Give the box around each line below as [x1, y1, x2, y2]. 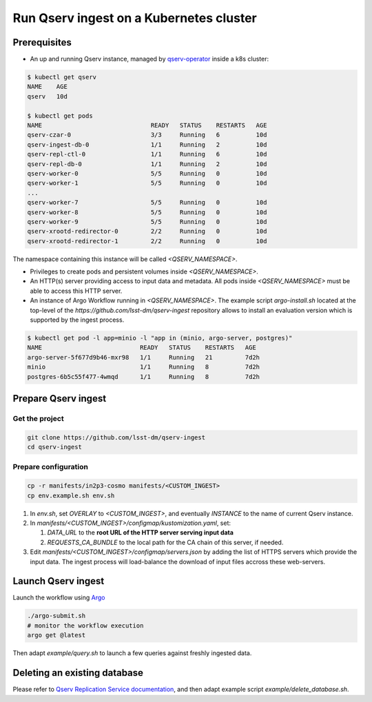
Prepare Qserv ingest [12, 393, 107, 404]
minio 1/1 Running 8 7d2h [27, 363, 260, 371]
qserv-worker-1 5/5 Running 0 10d [27, 179, 267, 187]
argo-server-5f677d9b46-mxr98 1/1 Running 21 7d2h [27, 353, 260, 361]
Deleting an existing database [12, 667, 144, 679]
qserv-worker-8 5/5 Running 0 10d [27, 208, 267, 216]
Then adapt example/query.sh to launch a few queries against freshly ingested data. [12, 649, 252, 657]
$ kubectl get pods [27, 112, 93, 120]
